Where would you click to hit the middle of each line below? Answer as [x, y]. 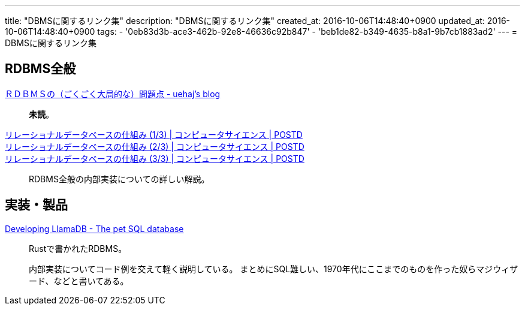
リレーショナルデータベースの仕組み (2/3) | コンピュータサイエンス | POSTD [155, 146]
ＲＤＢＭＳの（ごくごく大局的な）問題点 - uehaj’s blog [113, 94]
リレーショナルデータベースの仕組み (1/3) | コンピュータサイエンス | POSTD [154, 134]
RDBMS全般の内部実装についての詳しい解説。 [119, 179]
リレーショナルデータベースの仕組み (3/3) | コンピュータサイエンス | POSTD [155, 158]
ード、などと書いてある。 [79, 281]
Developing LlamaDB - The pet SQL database [94, 228]
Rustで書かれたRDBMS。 [78, 248]
